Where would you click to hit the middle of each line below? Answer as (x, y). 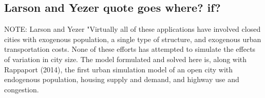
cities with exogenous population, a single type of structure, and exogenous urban (133, 39)
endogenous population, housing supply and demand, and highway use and (122, 79)
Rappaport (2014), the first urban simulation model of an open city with (119, 69)
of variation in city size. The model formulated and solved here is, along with (126, 59)
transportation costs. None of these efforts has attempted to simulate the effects (130, 49)
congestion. (22, 89)
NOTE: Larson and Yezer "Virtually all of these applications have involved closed (132, 29)
